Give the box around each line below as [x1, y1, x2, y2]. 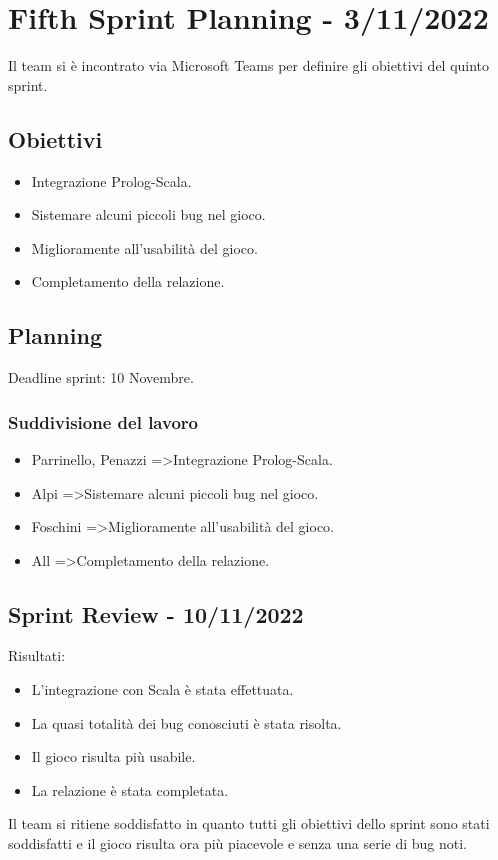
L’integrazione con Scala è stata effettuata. [31, 679, 294, 700]
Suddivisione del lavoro [8, 409, 198, 434]
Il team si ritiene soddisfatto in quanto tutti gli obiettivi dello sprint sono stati [8, 813, 490, 834]
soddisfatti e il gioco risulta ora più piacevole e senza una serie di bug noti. [8, 833, 468, 854]
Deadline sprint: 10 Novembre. [8, 367, 194, 388]
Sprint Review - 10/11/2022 [8, 598, 304, 629]
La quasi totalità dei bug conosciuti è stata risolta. [31, 712, 342, 733]
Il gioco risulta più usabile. [31, 746, 196, 767]
